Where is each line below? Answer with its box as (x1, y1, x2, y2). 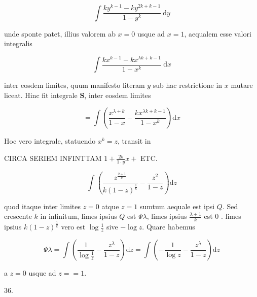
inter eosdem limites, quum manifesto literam (4, 80, 145, 90)
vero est (61, 221, 86, 232)
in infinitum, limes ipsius (40, 211, 117, 221)
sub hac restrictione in (153, 80, 223, 90)
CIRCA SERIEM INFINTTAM (4, 153, 102, 163)
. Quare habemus (142, 221, 195, 232)
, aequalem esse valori (184, 28, 251, 39)
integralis (4, 38, 32, 49)
